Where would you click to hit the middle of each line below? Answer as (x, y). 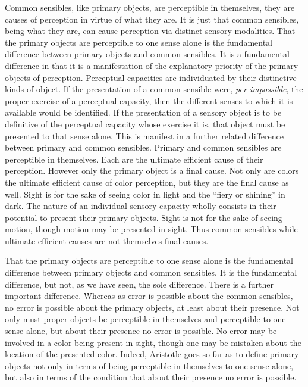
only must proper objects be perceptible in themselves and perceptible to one (145, 319)
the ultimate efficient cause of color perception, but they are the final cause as (147, 182)
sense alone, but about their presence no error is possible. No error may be (141, 331)
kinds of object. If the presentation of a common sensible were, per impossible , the (154, 89)
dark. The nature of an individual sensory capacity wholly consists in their (141, 206)
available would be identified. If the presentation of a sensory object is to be (143, 112)
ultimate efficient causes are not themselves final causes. (107, 240)
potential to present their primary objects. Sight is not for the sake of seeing (144, 217)
